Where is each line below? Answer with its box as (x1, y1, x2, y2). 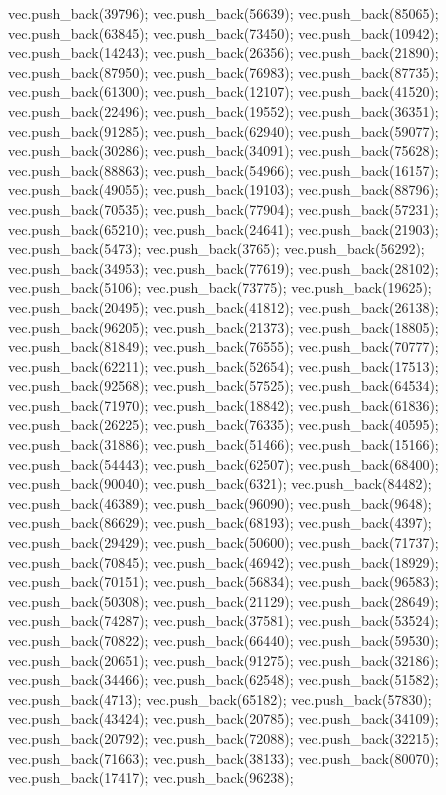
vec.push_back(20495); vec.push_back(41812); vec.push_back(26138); (8, 296, 439, 317)
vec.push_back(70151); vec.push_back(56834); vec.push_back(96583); (8, 571, 439, 592)
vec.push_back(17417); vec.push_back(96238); (8, 767, 294, 788)
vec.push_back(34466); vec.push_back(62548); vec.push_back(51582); (8, 669, 439, 690)
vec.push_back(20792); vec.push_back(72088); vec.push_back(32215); (8, 727, 439, 748)
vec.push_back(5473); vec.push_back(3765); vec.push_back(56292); (8, 238, 425, 259)
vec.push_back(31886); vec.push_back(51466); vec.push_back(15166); (8, 434, 439, 455)
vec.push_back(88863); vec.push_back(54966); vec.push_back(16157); (8, 159, 439, 180)
